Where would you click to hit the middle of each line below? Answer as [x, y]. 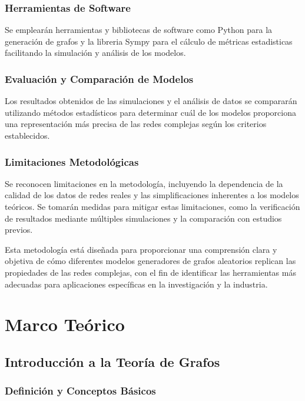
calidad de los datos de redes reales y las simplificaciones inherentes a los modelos [152, 195]
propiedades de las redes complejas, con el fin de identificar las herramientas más [150, 272]
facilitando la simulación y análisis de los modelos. [95, 53]
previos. [19, 230]
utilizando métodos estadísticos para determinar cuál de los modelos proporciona [150, 112]
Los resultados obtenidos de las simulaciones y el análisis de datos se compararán [151, 101]
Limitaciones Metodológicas [72, 161]
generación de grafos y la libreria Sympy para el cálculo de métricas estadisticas [149, 41]
